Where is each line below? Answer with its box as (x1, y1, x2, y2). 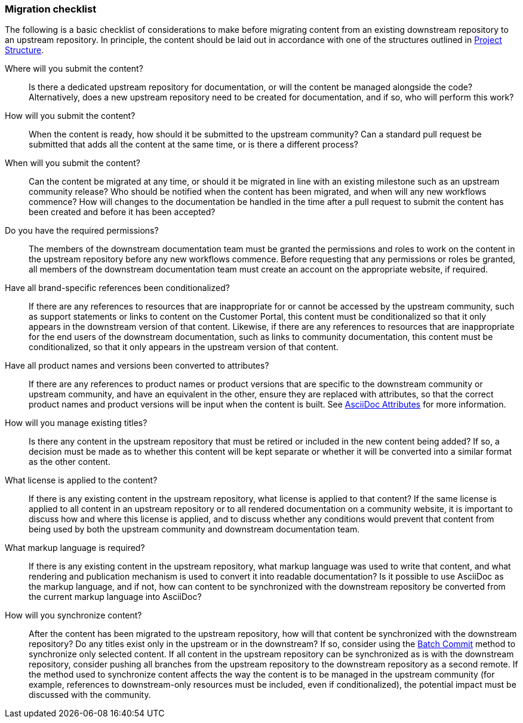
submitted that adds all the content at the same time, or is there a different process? (29, 139, 358, 150)
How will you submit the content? (5, 111, 136, 121)
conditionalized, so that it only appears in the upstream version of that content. (29, 342, 339, 353)
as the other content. (29, 457, 110, 467)
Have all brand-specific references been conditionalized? (5, 283, 230, 293)
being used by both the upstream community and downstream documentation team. (29, 524, 360, 535)
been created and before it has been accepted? (29, 207, 216, 217)
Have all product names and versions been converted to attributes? (5, 360, 269, 371)
